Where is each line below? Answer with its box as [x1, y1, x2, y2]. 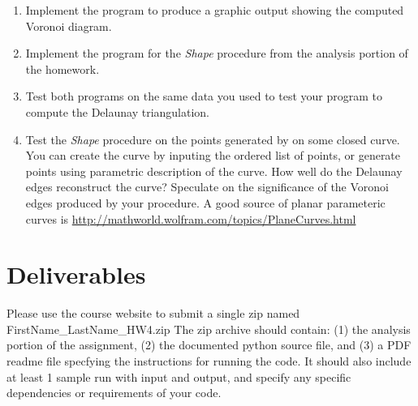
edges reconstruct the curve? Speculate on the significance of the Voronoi [25, 178, 389, 195]
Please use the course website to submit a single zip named [6, 305, 300, 322]
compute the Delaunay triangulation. [25, 103, 210, 120]
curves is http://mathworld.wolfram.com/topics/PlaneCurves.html [25, 210, 356, 227]
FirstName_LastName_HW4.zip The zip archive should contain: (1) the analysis [6, 320, 411, 337]
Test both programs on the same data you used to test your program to [25, 88, 383, 105]
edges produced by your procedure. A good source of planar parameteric [25, 194, 386, 211]
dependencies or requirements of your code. [6, 384, 222, 401]
